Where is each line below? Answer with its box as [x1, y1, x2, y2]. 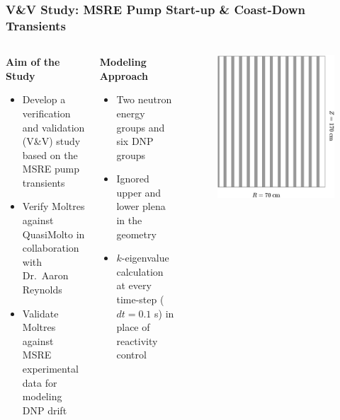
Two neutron [116, 92, 172, 107]
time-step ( [116, 292, 164, 307]
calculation [116, 264, 164, 279]
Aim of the [6, 54, 60, 69]
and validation [22, 119, 85, 134]
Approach [99, 68, 148, 83]
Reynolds [22, 282, 62, 297]
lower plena [116, 199, 166, 214]
